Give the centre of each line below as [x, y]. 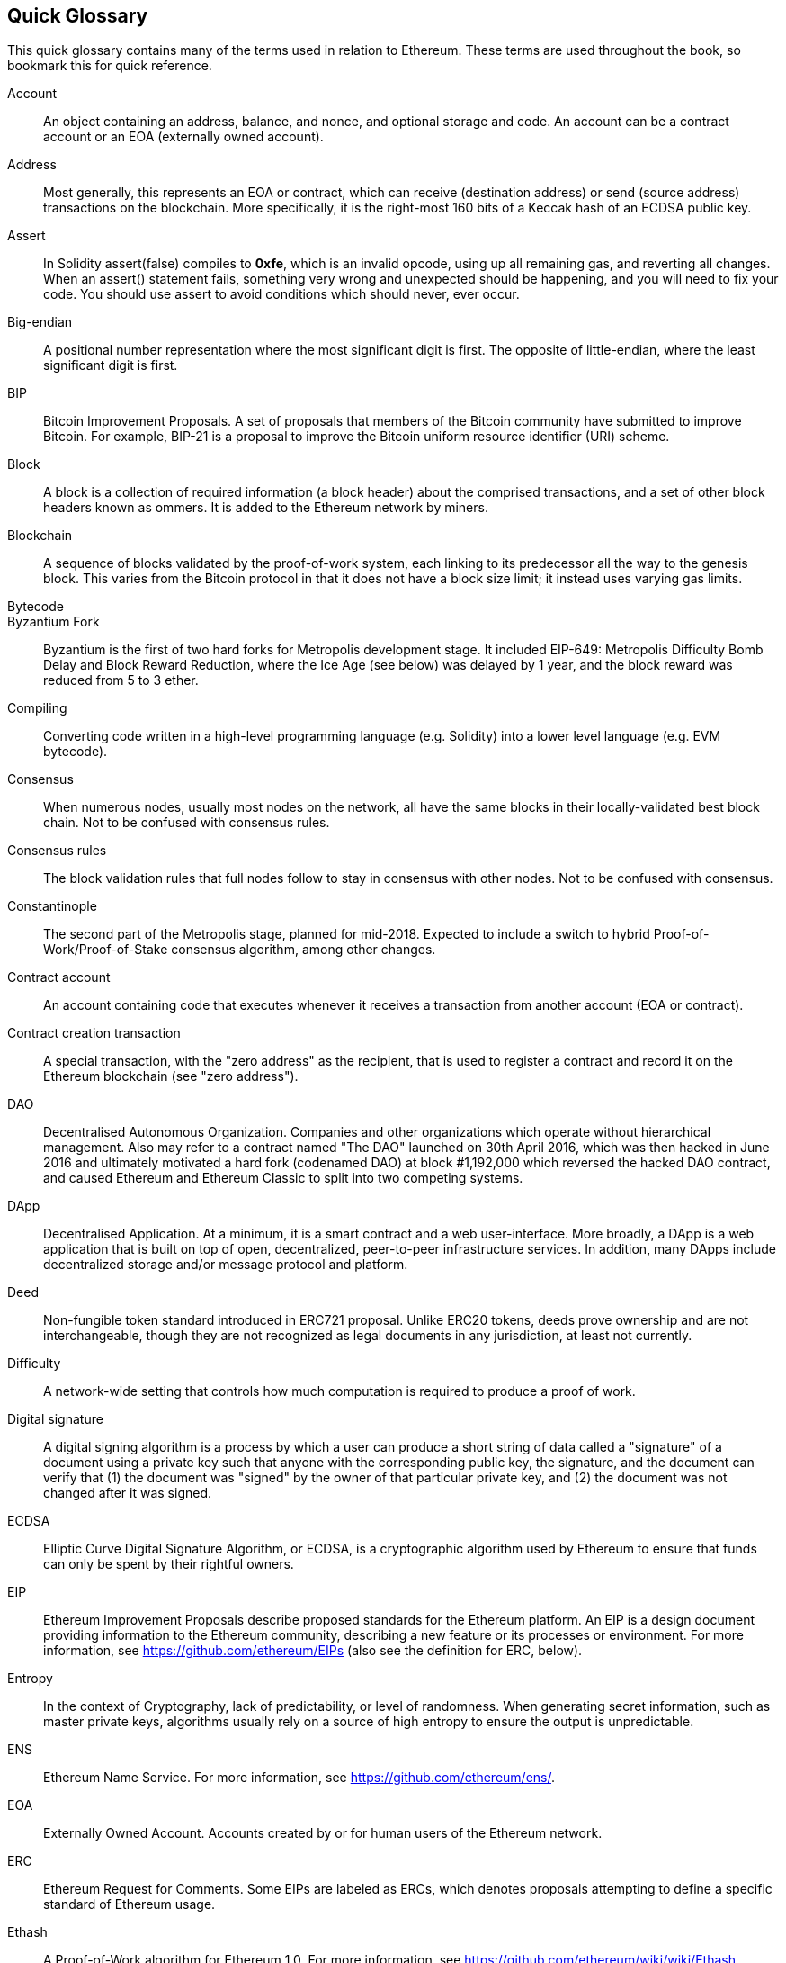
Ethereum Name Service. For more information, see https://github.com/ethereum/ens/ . [299, 1778]
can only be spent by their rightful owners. [169, 1564]
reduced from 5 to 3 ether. [121, 680]
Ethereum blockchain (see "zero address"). [171, 1076]
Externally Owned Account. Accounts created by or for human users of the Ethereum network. [323, 1833]
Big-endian [40, 322]
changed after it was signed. [128, 1493]
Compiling [37, 708]
